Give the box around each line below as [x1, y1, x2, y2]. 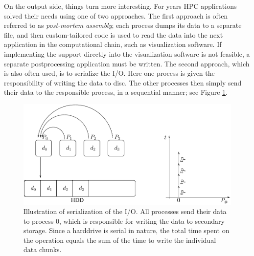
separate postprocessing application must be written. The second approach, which [4, 58, 250, 68]
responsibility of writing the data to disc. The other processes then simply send [4, 77, 242, 87]
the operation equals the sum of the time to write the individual [23, 235, 216, 245]
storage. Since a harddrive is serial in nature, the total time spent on [23, 225, 230, 235]
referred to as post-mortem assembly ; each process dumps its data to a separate [4, 20, 242, 30]
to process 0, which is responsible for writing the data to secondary [23, 215, 225, 226]
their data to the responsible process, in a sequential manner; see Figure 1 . [4, 87, 228, 97]
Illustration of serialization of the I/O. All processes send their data [23, 206, 227, 216]
